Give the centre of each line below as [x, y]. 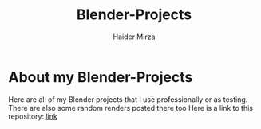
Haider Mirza [134, 37]
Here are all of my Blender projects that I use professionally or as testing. [128, 99]
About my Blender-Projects [101, 77]
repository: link [33, 116]
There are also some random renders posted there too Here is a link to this [131, 107]
